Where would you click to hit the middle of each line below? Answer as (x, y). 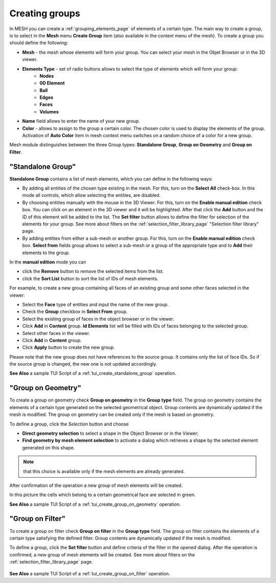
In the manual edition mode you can (48, 262)
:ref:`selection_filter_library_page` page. (51, 562)
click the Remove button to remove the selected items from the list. (93, 272)
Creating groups (45, 13)
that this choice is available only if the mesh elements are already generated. (104, 471)
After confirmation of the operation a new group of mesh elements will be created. (96, 485)
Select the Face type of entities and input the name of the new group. (95, 304)
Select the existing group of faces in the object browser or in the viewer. (98, 319)
